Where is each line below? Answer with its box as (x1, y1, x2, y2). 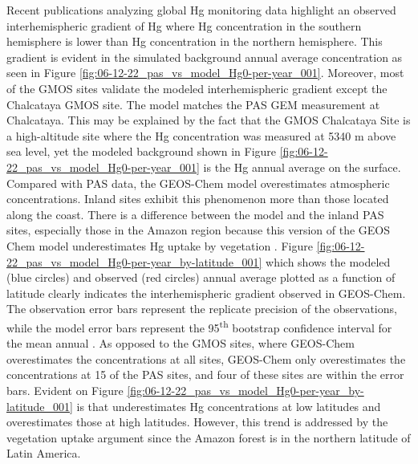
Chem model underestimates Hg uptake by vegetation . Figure (6, 237, 313, 254)
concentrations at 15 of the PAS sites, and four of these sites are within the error (6, 366, 404, 383)
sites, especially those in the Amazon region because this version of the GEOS (6, 222, 391, 238)
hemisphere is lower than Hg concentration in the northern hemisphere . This (6, 33, 383, 50)
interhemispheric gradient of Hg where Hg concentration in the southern (6, 17, 362, 34)
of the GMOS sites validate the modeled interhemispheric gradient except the (6, 79, 388, 96)
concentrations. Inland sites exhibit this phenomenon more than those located (6, 190, 389, 207)
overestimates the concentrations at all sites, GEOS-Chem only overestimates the (6, 350, 406, 367)
